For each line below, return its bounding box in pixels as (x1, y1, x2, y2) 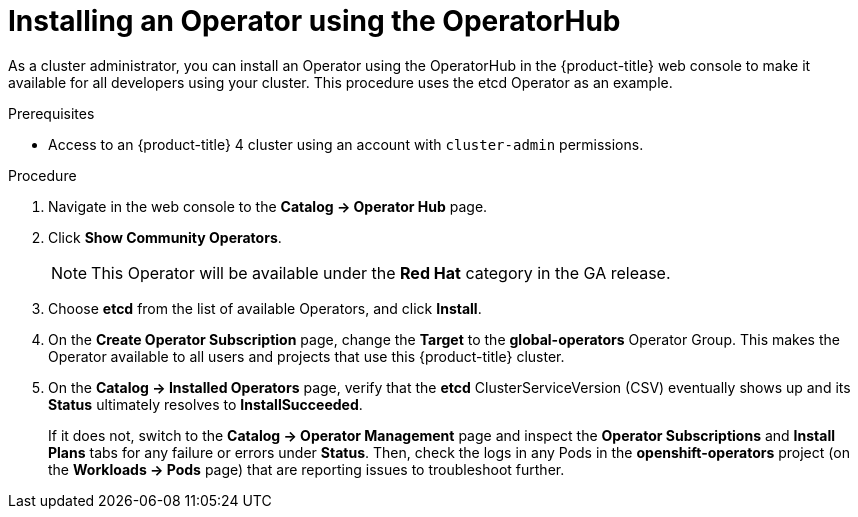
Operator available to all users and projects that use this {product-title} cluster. (48, 347, 565, 365)
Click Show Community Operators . (48, 228, 282, 246)
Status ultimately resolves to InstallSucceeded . (48, 395, 363, 413)
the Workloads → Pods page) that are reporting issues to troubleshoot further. (48, 460, 565, 478)
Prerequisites (8, 104, 95, 122)
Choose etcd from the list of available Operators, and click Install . (48, 299, 482, 317)
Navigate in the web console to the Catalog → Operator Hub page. (48, 197, 488, 215)
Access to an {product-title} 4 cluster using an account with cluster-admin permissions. (48, 135, 644, 153)
